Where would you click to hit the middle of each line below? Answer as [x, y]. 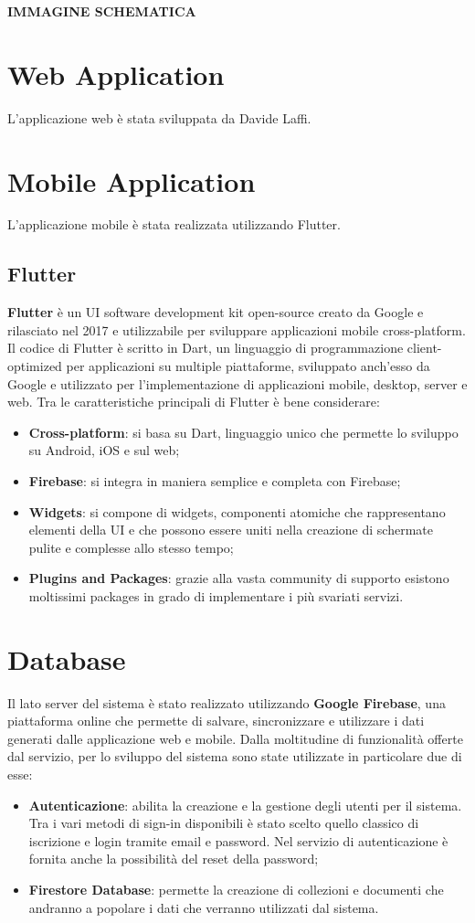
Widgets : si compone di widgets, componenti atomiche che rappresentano [237, 511]
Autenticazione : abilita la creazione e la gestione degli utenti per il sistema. [245, 805]
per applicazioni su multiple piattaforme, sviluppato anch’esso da [248, 366]
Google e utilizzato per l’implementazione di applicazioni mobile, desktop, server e [237, 383]
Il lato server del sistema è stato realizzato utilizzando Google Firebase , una [227, 702]
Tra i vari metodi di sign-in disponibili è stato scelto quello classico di [224, 823]
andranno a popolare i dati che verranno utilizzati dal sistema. [204, 907]
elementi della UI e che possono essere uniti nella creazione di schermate [231, 530]
